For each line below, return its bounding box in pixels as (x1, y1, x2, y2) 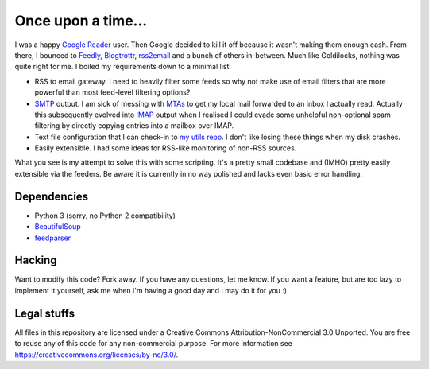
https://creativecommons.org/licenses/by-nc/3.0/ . (14, 350, 179, 359)
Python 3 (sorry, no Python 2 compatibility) (34, 211, 176, 220)
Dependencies (14, 189, 89, 203)
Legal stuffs (14, 306, 75, 320)
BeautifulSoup (34, 222, 81, 231)
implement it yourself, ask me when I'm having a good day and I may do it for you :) (14, 285, 288, 295)
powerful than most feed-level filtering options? (34, 87, 191, 97)
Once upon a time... (14, 12, 148, 29)
